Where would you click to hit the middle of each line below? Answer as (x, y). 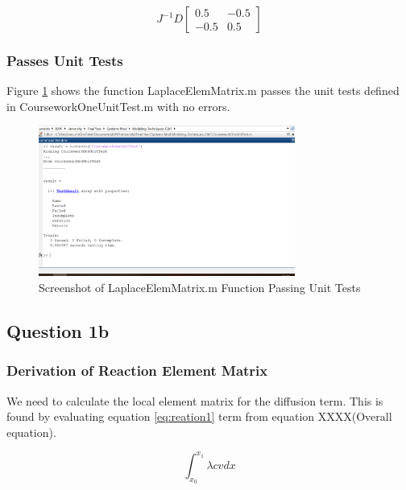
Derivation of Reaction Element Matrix (137, 371)
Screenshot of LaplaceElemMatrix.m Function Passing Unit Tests (200, 287)
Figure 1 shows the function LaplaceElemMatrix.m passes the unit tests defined (203, 91)
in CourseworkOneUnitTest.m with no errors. (118, 106)
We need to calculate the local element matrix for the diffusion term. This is (195, 400)
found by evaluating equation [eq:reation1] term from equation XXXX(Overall (199, 416)
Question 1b (58, 330)
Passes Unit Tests (65, 60)
